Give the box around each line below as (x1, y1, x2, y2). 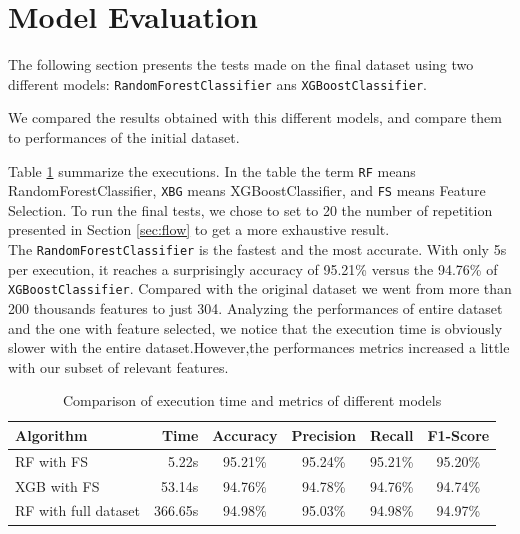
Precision (291, 424, 356, 445)
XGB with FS (15, 475, 100, 496)
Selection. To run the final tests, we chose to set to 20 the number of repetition (8, 199, 493, 220)
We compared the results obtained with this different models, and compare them (8, 107, 502, 128)
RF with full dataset (15, 500, 140, 521)
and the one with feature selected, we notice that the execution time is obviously (8, 317, 503, 338)
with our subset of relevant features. (8, 356, 229, 377)
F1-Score (427, 424, 490, 445)
